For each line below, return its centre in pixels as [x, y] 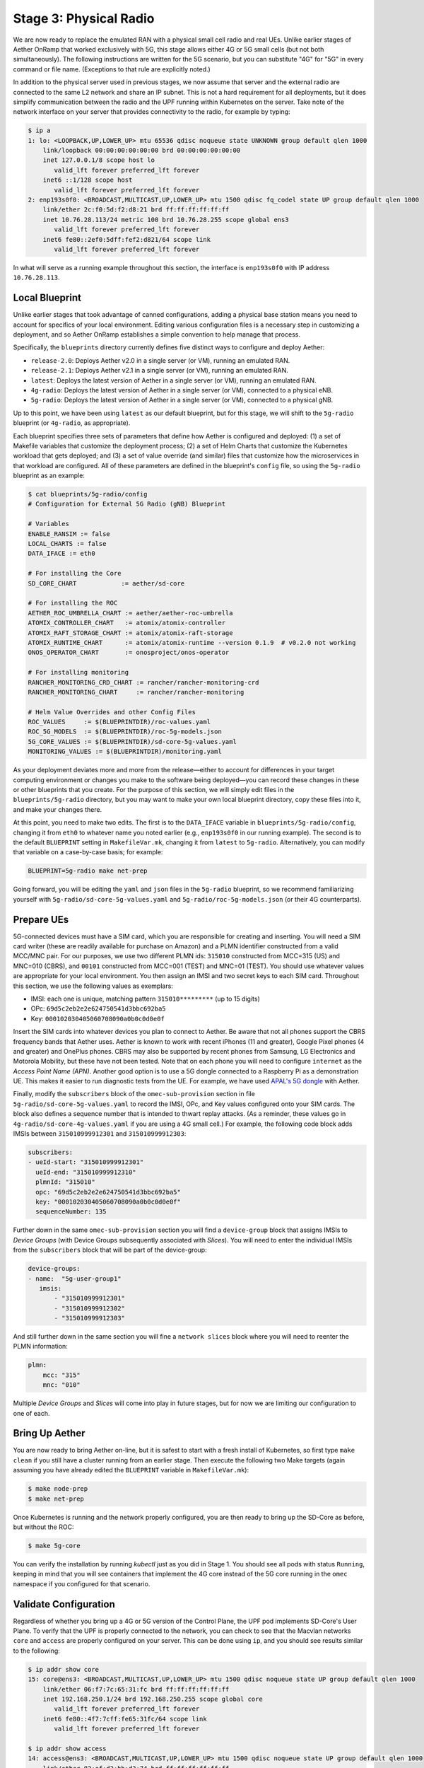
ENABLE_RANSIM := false [69, 534]
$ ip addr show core [63, 1669]
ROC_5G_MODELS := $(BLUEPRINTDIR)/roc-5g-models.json [125, 732]
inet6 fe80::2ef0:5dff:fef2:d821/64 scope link [127, 239]
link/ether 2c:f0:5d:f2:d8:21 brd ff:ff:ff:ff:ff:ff [136, 210]
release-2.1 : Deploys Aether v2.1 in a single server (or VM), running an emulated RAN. [160, 371]
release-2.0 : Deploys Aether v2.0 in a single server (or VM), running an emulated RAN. [160, 360]
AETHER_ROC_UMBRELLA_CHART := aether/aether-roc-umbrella [130, 613]
